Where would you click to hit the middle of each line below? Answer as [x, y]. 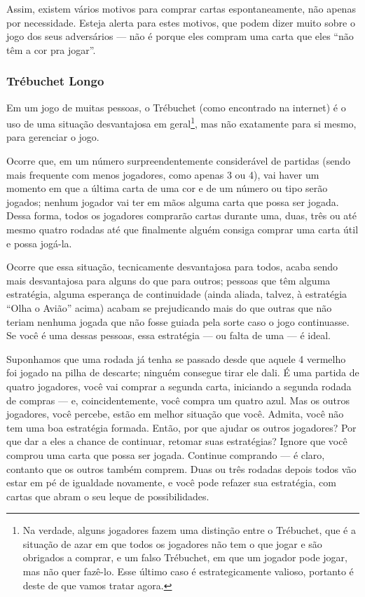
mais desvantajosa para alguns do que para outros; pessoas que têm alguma [168, 280]
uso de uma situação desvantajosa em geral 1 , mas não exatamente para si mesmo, [181, 122]
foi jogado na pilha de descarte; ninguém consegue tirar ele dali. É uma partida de [183, 372]
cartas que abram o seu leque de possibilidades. [108, 496]
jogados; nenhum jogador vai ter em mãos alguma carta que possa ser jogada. [173, 201]
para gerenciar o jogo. [53, 137]
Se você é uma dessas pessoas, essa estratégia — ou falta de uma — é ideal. [169, 335]
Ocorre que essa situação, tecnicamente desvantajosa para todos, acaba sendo [172, 267]
